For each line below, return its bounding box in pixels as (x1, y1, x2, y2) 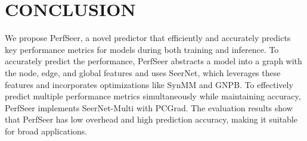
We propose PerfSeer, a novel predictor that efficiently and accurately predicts (5, 32, 291, 44)
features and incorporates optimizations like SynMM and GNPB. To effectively (5, 78, 293, 90)
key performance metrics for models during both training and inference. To (5, 43, 279, 55)
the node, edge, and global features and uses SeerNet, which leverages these (5, 66, 281, 79)
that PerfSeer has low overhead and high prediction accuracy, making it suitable (5, 113, 297, 126)
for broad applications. (5, 124, 88, 137)
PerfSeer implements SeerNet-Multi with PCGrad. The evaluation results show (5, 101, 293, 114)
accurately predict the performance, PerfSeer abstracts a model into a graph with (5, 55, 302, 67)
